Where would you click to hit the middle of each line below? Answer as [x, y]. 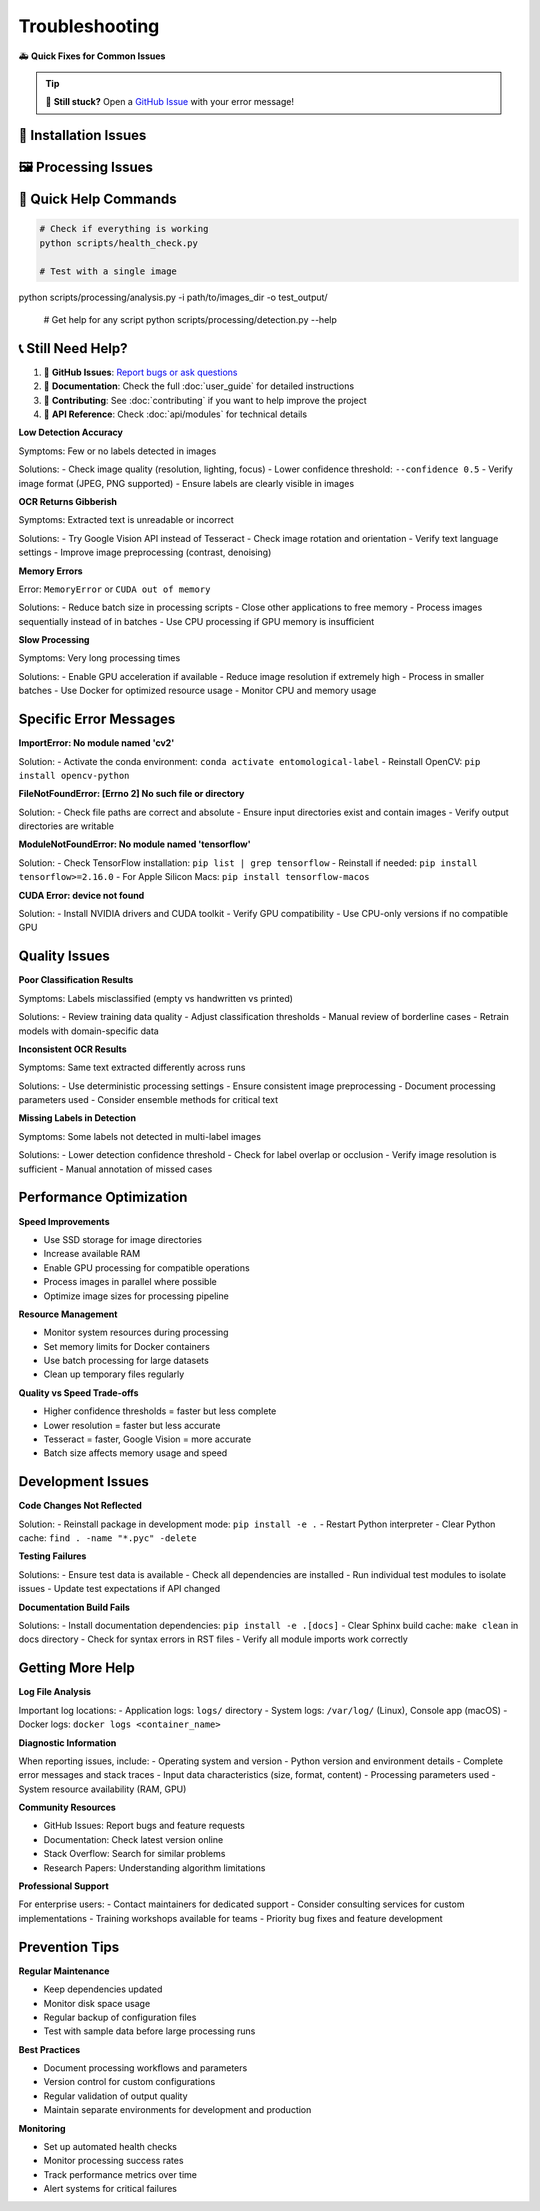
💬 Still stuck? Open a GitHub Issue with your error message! [170, 102]
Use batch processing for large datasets [126, 1361]
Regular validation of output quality [116, 2096]
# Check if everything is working [124, 229]
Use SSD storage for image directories [122, 1239]
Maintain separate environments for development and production [177, 2110]
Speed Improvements [64, 1221]
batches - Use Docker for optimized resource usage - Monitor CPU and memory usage [197, 691]
